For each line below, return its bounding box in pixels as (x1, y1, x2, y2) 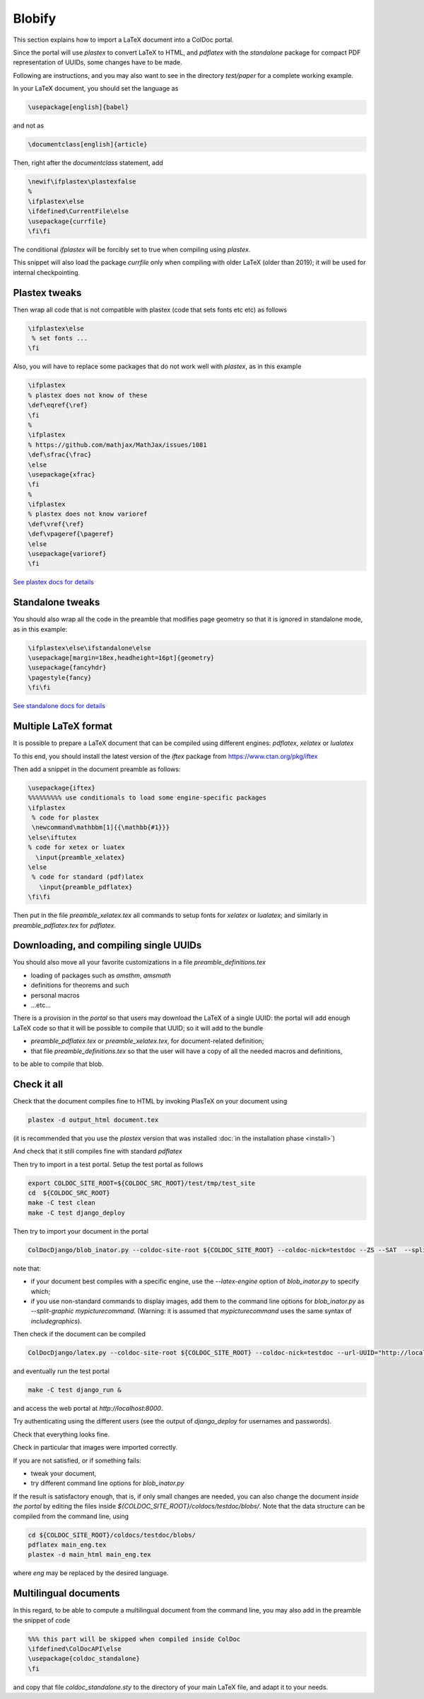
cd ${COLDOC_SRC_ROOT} (28, 1189, 111, 1197)
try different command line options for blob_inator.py (30, 1479, 184, 1487)
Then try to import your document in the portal (13, 1227, 148, 1235)
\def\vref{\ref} (28, 520, 85, 528)
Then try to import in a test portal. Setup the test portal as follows (13, 1160, 204, 1169)
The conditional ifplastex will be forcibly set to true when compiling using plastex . (13, 245, 251, 254)
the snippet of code (13, 1615, 71, 1625)
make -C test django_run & (28, 1386, 122, 1394)
